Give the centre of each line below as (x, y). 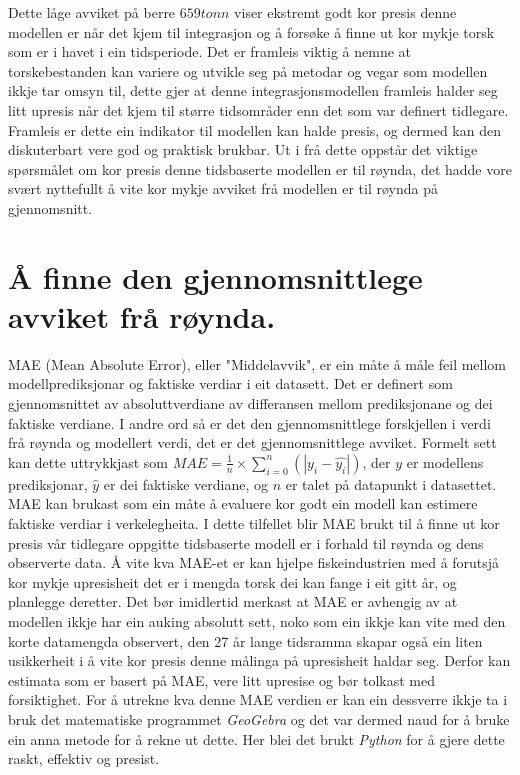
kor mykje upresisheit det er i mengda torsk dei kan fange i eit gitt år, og (232, 581)
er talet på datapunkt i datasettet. (391, 483)
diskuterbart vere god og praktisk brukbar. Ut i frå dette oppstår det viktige (243, 149)
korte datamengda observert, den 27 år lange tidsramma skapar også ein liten (245, 640)
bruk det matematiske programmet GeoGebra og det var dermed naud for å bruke (259, 718)
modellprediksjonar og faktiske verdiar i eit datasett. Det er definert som (230, 383)
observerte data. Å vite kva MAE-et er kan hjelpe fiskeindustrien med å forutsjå (254, 562)
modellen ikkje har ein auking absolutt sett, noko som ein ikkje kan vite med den (257, 620)
